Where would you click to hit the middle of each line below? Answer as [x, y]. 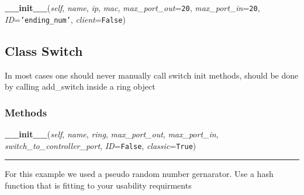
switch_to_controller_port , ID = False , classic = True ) [101, 145]
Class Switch [44, 50]
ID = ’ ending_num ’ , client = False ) [65, 19]
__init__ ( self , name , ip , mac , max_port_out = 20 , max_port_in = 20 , [132, 8]
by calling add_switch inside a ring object [80, 86]
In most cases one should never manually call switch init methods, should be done [152, 75]
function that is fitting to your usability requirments [98, 185]
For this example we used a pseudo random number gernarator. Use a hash [139, 174]
